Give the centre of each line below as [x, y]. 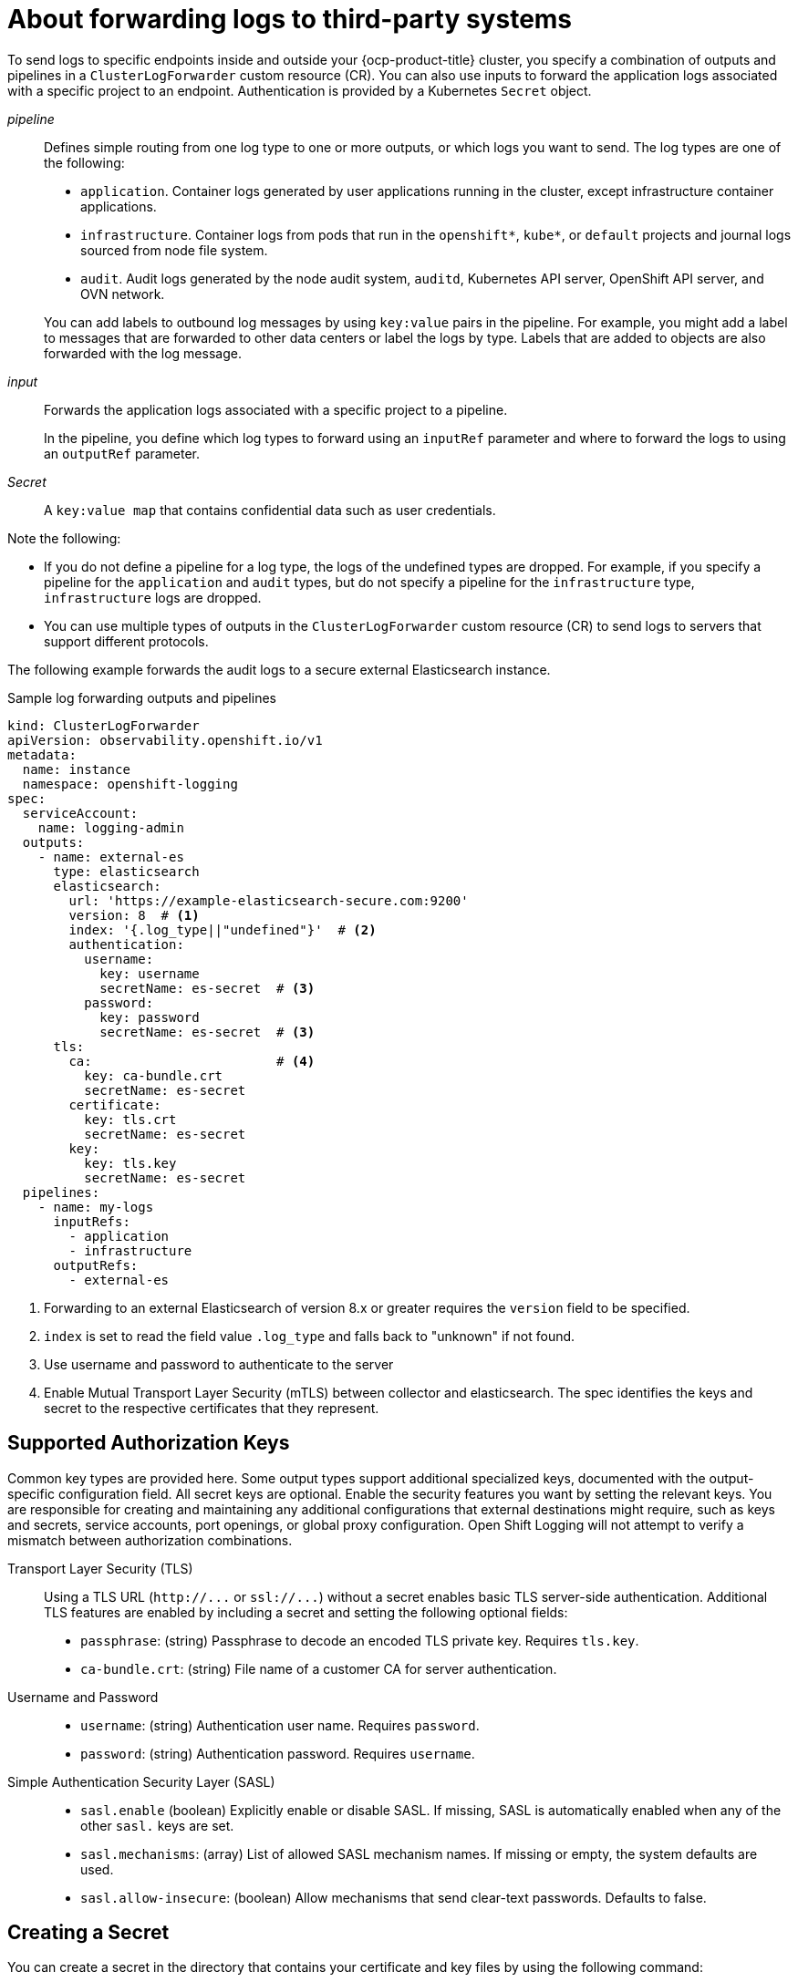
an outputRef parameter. [122, 453]
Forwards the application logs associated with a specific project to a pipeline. [276, 409]
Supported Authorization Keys [149, 1443]
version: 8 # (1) [134, 915]
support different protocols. [126, 641]
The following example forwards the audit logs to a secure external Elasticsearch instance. [279, 669]
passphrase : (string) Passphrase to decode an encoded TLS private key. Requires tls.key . [360, 1640]
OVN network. [123, 294]
